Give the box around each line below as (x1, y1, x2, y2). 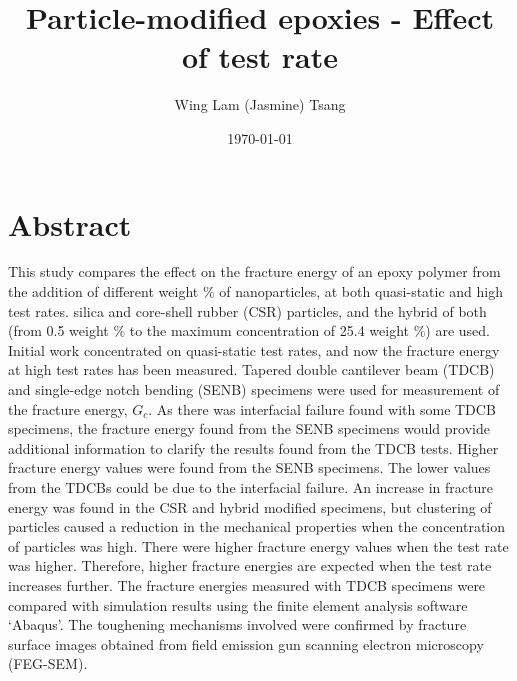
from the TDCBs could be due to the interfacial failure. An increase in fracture (8, 476, 493, 497)
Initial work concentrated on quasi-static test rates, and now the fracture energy (8, 339, 500, 360)
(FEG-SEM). (8, 653, 88, 674)
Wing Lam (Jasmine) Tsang (174, 94, 346, 115)
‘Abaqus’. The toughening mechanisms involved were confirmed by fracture (8, 614, 467, 635)
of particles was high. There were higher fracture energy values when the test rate (8, 535, 509, 556)
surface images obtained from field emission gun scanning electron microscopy (8, 633, 484, 654)
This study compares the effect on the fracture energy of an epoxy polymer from (8, 261, 501, 282)
